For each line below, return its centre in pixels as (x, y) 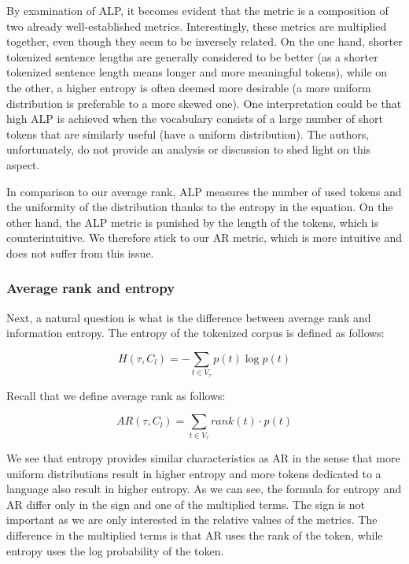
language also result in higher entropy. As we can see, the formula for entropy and (204, 489)
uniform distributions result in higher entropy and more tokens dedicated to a (194, 473)
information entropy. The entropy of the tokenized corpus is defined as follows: (195, 333)
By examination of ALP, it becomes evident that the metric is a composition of (197, 10)
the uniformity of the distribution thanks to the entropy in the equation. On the (200, 207)
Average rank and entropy (91, 288)
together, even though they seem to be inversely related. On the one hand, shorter (204, 41)
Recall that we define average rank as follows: (116, 395)
